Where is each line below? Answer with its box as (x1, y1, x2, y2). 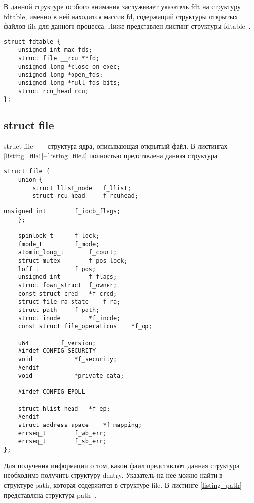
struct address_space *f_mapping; (18, 422, 142, 429)
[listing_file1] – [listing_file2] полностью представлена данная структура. (4, 150, 219, 160)
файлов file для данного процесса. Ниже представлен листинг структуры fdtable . (4, 21, 251, 31)
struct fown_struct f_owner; (18, 281, 117, 289)
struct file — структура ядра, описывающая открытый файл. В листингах (4, 141, 228, 151)
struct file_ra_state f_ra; (18, 298, 121, 306)
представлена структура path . (4, 489, 97, 500)
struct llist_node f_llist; (32, 184, 131, 192)
